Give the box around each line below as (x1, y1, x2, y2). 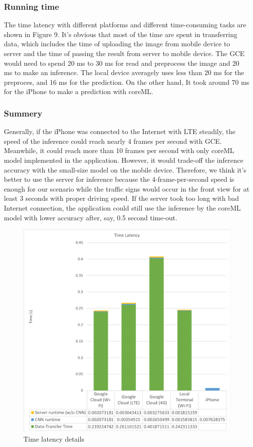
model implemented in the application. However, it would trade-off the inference (4, 155, 243, 165)
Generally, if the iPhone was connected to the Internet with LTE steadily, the (4, 126, 235, 136)
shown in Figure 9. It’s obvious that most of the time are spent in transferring (4, 29, 237, 39)
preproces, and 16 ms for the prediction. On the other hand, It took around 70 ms (4, 77, 250, 87)
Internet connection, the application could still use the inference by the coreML (4, 202, 241, 213)
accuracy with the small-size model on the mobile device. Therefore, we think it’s (4, 164, 247, 175)
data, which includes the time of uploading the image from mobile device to (4, 39, 230, 49)
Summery (4, 107, 42, 119)
